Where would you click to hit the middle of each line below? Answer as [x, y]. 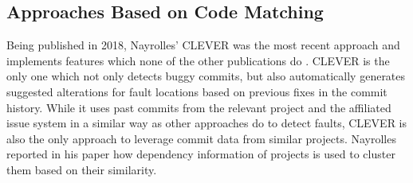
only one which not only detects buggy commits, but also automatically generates [206, 76]
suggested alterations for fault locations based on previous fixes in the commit [197, 91]
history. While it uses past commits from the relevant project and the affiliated [199, 107]
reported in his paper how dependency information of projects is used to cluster [201, 154]
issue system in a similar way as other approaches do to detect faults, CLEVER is [207, 123]
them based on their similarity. [82, 169]
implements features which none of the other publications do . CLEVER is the [198, 60]
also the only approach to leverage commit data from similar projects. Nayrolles [201, 138]
